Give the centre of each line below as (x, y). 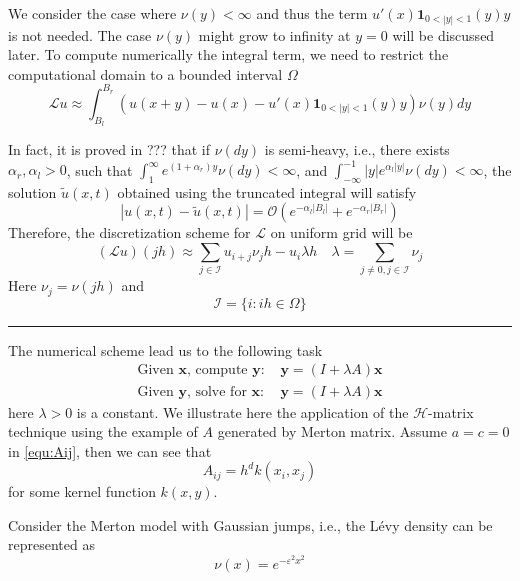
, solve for (216, 391)
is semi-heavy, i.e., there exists (357, 149)
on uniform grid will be (341, 232)
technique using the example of (103, 431)
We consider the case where (92, 13)
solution (32, 191)
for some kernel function (82, 491)
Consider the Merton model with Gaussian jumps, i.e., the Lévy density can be (250, 524)
